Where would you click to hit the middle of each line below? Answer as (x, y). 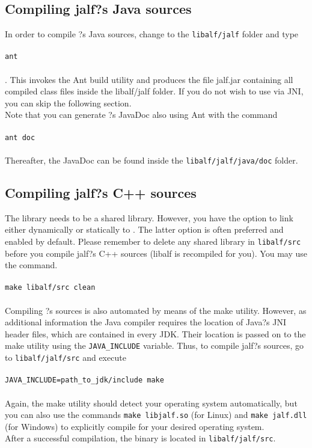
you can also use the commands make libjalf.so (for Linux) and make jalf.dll (156, 415)
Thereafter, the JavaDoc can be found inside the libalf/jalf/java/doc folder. (151, 160)
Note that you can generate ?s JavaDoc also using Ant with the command (141, 115)
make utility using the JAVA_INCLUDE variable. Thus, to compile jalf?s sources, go (154, 345)
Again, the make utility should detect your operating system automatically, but (151, 403)
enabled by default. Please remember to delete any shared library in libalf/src (153, 241)
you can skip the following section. (68, 103)
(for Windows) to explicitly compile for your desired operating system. (135, 426)
